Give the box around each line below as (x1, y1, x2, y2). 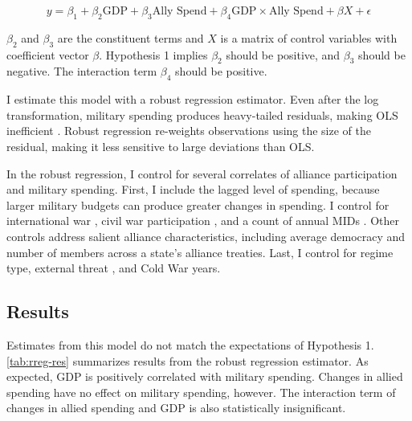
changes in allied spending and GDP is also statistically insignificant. (6, 399, 346, 416)
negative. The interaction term (6, 63, 157, 80)
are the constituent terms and (57, 29, 204, 46)
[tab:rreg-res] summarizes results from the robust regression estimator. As (6, 352, 369, 369)
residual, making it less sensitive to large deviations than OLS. (6, 137, 315, 154)
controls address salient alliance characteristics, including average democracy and (6, 227, 406, 244)
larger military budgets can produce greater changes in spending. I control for (6, 196, 390, 213)
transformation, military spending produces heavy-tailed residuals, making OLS (6, 106, 398, 123)
